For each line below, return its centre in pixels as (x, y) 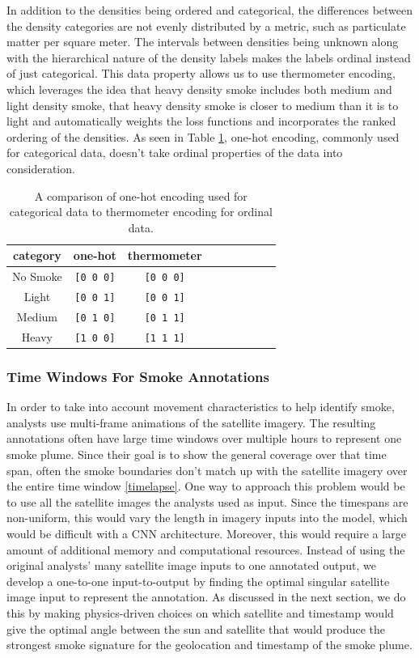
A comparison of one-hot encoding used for (141, 195)
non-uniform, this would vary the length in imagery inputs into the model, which (207, 518)
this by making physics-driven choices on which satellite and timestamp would (200, 612)
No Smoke (37, 276)
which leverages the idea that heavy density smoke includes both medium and (199, 89)
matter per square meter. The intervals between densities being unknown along (203, 42)
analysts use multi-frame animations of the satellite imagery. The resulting (191, 422)
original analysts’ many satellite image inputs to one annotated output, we (191, 565)
